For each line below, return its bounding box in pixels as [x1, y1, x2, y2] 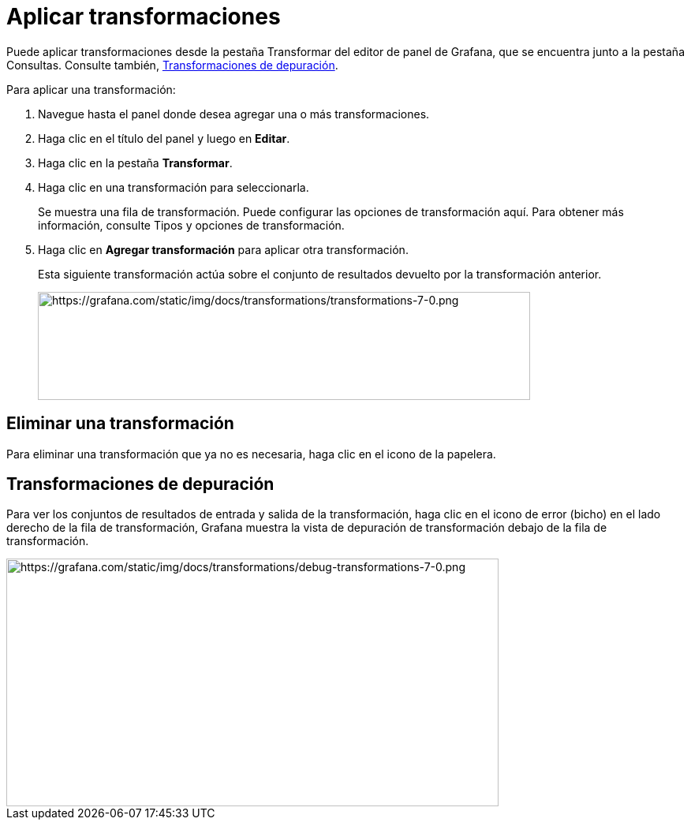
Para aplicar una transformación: [6, 82, 176, 96]
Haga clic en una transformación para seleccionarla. [38, 180, 309, 194]
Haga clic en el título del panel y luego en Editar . [38, 131, 290, 145]
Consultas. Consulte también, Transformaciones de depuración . [6, 58, 338, 72]
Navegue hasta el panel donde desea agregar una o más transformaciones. [38, 107, 430, 121]
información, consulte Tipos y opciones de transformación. [38, 218, 345, 232]
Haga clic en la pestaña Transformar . [38, 155, 233, 170]
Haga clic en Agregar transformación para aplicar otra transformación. [38, 242, 409, 256]
